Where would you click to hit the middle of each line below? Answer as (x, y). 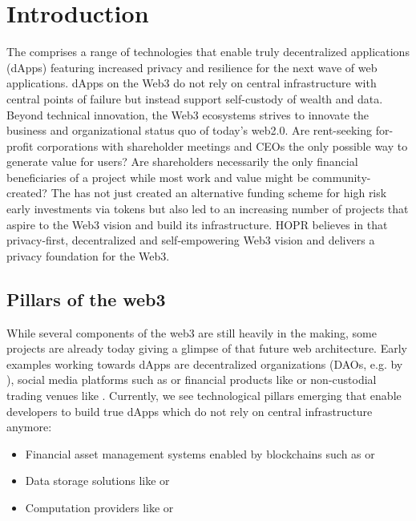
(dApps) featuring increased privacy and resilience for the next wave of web (192, 67)
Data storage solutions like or (97, 481)
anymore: (29, 427)
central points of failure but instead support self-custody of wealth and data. (195, 98)
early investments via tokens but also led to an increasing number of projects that (208, 209)
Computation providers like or (99, 507)
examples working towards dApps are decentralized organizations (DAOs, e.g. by (205, 363)
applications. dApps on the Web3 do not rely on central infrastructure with (192, 83)
